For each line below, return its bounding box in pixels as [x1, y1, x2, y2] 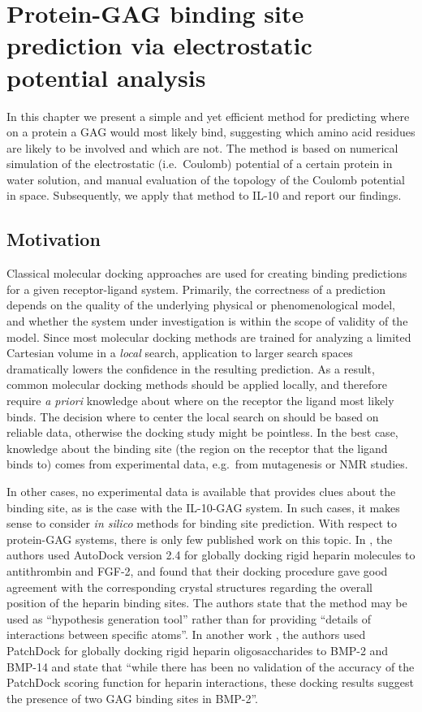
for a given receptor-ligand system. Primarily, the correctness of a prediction [6, 280, 386, 297]
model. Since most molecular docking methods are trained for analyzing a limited [6, 328, 411, 345]
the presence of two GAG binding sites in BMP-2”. [6, 689, 259, 706]
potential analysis [6, 60, 206, 93]
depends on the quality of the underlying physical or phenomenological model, [6, 296, 396, 313]
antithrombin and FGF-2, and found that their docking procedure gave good [6, 562, 388, 579]
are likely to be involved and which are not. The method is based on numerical [6, 139, 398, 156]
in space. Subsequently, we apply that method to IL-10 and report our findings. [6, 187, 402, 204]
